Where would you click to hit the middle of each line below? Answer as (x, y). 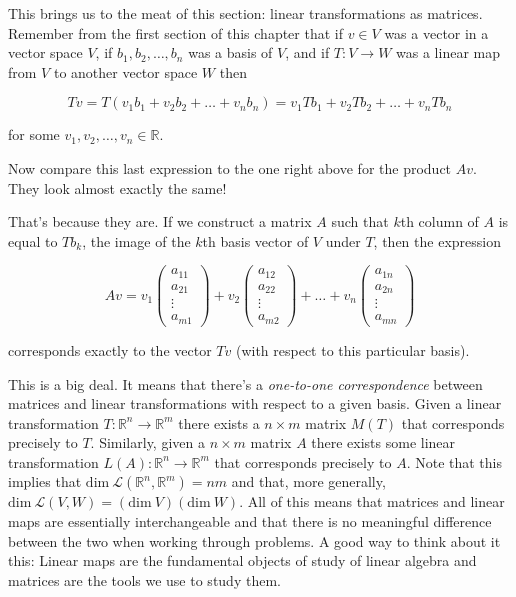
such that (360, 221)
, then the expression (437, 240)
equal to (33, 240)
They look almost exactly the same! (117, 187)
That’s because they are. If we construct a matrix (160, 221)
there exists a (219, 422)
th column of (439, 221)
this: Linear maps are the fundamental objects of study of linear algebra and (242, 560)
